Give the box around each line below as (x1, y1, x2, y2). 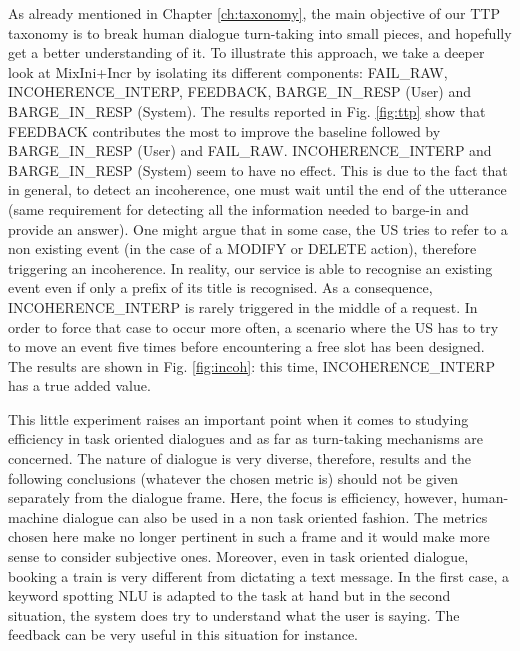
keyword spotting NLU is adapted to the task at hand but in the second (8, 585, 451, 606)
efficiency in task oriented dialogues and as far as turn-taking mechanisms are (8, 428, 484, 449)
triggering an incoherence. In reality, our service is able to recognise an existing (8, 257, 493, 278)
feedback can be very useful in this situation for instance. (8, 624, 359, 645)
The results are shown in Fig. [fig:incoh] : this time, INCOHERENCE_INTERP (8, 355, 495, 376)
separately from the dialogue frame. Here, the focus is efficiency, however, (8, 487, 458, 508)
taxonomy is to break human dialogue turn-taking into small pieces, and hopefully (8, 22, 512, 43)
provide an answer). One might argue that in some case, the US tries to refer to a (8, 218, 508, 239)
